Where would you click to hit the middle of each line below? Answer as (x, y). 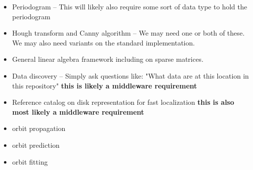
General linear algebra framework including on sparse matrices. (108, 59)
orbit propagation (39, 128)
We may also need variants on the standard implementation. (104, 42)
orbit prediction (36, 145)
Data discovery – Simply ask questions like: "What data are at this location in (130, 75)
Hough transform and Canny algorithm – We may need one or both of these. (128, 33)
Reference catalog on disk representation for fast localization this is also (123, 102)
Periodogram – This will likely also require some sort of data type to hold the (129, 6)
